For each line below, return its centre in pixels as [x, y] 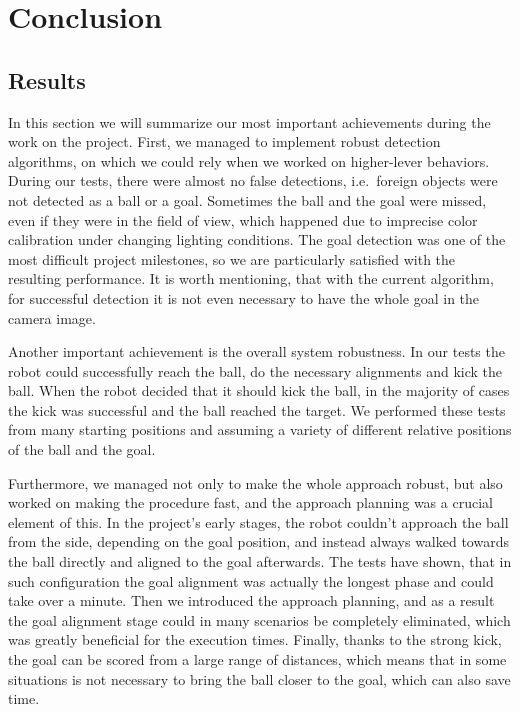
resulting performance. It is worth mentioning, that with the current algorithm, [251, 278]
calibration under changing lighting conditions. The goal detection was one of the [257, 239]
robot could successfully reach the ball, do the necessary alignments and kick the [255, 370]
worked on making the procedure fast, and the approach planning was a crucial [250, 502]
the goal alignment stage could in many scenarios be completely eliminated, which [259, 619]
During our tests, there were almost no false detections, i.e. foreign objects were [253, 180]
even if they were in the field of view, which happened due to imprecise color [243, 219]
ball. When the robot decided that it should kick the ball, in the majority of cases [259, 390]
